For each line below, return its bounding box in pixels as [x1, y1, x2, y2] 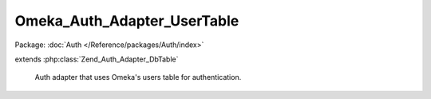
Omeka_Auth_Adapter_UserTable [14, 12, 239, 30]
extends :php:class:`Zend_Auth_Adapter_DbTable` [14, 54, 179, 64]
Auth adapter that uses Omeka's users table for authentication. [34, 73, 242, 82]
